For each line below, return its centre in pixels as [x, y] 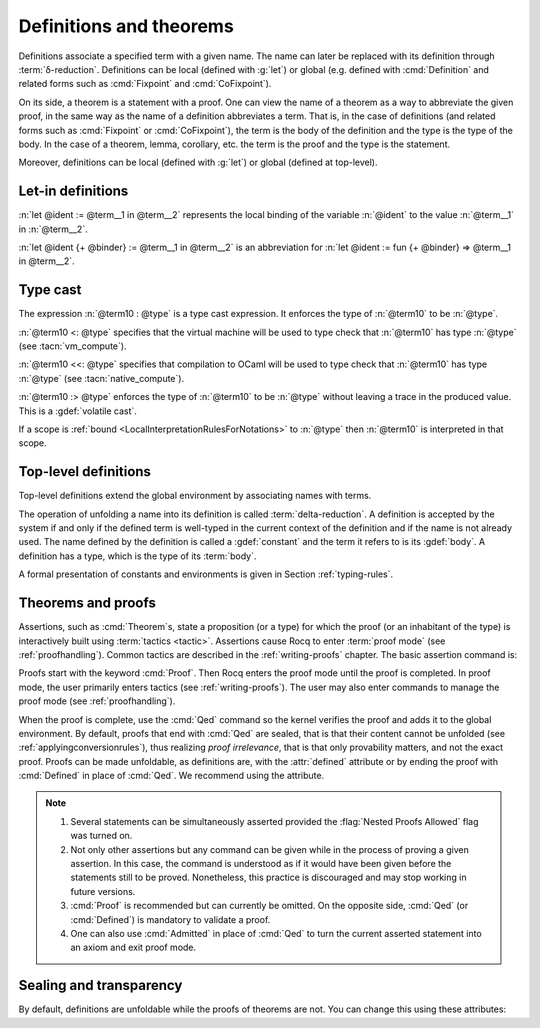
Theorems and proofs [87, 603]
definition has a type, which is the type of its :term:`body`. [137, 556]
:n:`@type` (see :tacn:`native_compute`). [101, 378]
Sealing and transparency [100, 985]
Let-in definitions [73, 191]
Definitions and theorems [126, 26]
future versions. [103, 891]
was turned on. [101, 836]
